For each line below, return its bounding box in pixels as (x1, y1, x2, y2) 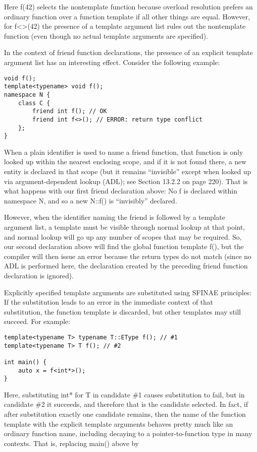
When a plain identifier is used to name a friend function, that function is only (4, 146, 243, 157)
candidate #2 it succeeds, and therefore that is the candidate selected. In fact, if (4, 399, 248, 409)
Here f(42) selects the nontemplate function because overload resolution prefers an (4, 1, 253, 11)
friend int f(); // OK (32, 108, 107, 115)
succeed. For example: (4, 316, 70, 326)
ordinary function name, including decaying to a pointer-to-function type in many (4, 428, 253, 439)
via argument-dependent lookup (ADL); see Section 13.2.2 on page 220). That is (4, 176, 248, 186)
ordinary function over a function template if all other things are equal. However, (4, 11, 250, 21)
